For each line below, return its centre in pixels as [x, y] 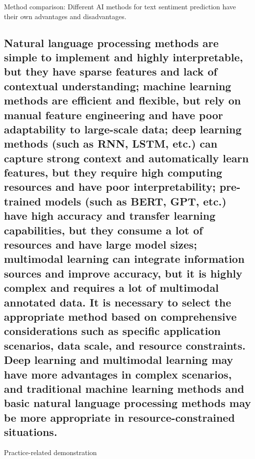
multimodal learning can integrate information [124, 259]
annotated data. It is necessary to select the [118, 302]
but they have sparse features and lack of [111, 71]
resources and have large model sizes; [101, 244]
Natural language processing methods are [111, 42]
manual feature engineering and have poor [114, 115]
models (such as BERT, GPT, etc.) [136, 201]
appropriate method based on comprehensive [120, 316]
